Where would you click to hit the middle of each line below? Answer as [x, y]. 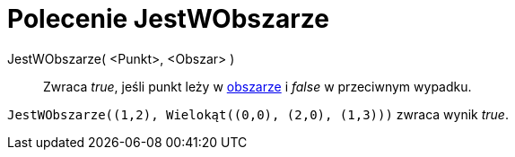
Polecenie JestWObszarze [168, 19]
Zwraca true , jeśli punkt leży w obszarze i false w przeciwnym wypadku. [257, 86]
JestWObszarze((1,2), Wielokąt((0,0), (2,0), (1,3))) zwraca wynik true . [258, 114]
